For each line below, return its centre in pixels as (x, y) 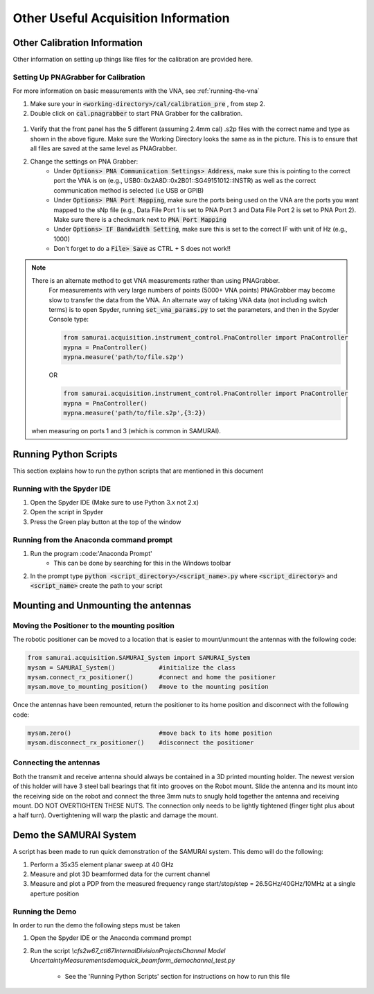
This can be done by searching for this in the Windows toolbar (142, 563)
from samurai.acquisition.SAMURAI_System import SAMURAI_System (139, 658)
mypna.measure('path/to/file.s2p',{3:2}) (135, 413)
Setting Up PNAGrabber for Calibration (79, 77)
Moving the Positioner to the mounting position (93, 625)
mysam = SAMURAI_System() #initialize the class (132, 668)
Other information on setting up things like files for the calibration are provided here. (133, 60)
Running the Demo (45, 912)
